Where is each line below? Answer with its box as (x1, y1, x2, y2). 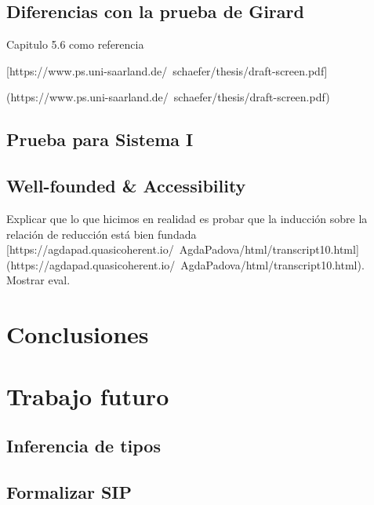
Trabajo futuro (6, 379, 169, 412)
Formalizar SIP (6, 479, 133, 503)
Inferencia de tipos (6, 434, 161, 458)
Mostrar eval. (6, 272, 71, 288)
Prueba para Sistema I (6, 127, 194, 152)
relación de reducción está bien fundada (6, 225, 197, 242)
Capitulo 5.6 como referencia (6, 36, 144, 53)
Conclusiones (6, 318, 149, 350)
